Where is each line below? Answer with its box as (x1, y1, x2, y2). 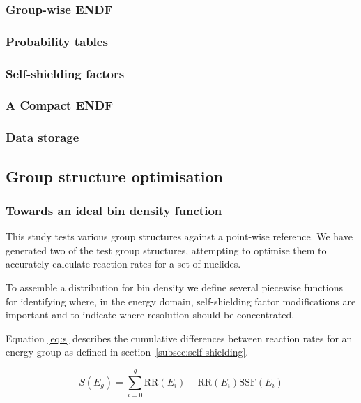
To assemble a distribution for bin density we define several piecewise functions (6, 280, 344, 294)
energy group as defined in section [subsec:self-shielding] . (6, 344, 249, 359)
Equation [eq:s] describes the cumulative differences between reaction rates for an (6, 330, 353, 345)
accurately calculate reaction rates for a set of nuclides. (6, 256, 241, 271)
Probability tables (6, 32, 108, 50)
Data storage (6, 129, 79, 146)
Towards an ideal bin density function (6, 201, 222, 219)
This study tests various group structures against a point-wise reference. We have (6, 229, 353, 244)
